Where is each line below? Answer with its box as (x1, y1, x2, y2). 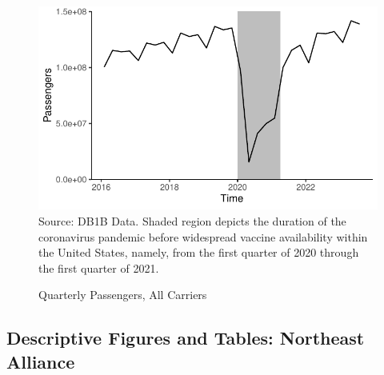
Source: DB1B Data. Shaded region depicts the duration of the (38, 212, 346, 229)
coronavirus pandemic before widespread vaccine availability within (38, 228, 368, 245)
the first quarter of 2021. (38, 259, 159, 276)
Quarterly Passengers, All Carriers (38, 286, 207, 303)
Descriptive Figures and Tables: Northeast (6, 325, 365, 350)
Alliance (6, 349, 75, 373)
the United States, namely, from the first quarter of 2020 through (38, 244, 359, 261)
